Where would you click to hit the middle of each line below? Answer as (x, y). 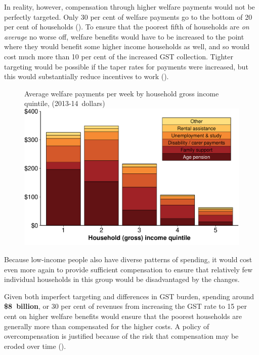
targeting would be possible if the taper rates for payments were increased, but (126, 66)
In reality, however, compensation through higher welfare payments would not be (129, 7)
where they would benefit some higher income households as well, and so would (127, 46)
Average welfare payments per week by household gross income (122, 93)
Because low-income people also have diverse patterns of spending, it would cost (128, 259)
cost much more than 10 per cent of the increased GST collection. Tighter (119, 56)
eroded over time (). (35, 346)
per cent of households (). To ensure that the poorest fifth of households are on (127, 27)
